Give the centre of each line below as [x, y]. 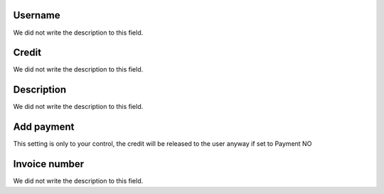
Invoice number [49, 164]
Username [37, 15]
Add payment [44, 127]
